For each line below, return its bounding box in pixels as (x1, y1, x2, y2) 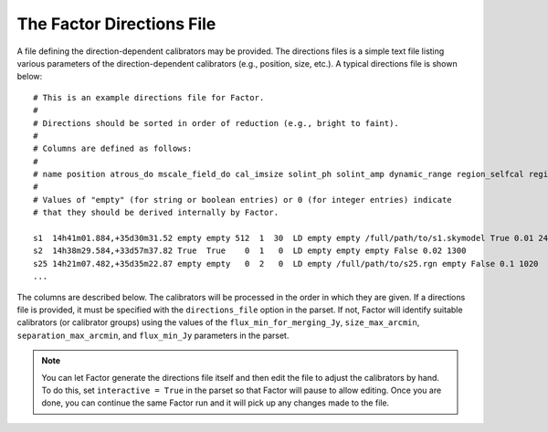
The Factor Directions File (16, 14, 216, 34)
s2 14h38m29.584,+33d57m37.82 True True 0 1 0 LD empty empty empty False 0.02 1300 (33, 246, 467, 256)
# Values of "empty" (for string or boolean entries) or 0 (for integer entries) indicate (33, 195, 452, 205)
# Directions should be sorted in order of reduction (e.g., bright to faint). (33, 118, 399, 128)
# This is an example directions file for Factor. (33, 92, 265, 102)
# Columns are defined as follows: (33, 143, 193, 154)
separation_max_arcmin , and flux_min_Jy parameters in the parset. (16, 330, 290, 341)
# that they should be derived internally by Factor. (33, 207, 279, 218)
